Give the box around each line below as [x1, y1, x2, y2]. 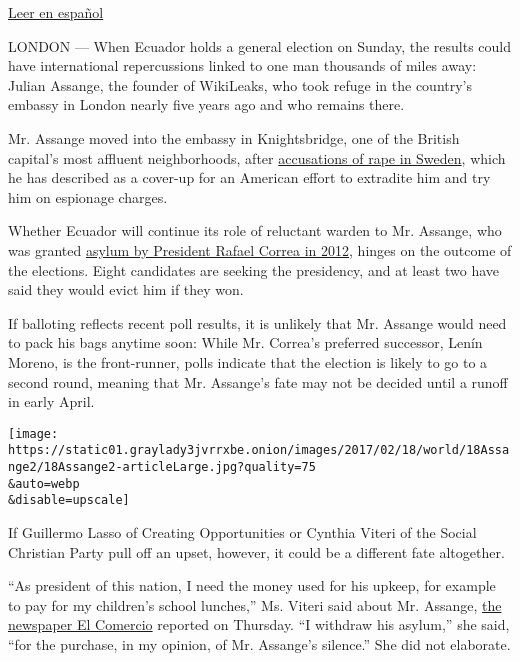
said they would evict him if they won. [8, 279, 244, 300]
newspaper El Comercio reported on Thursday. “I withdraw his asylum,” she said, [8, 614, 510, 635]
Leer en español [8, 2, 104, 22]
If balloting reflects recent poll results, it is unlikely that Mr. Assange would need [8, 312, 507, 333]
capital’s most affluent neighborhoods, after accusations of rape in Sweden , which [8, 147, 506, 168]
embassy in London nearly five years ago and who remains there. [8, 94, 405, 115]
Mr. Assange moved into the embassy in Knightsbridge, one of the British [8, 127, 460, 148]
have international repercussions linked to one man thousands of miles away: [8, 55, 477, 76]
